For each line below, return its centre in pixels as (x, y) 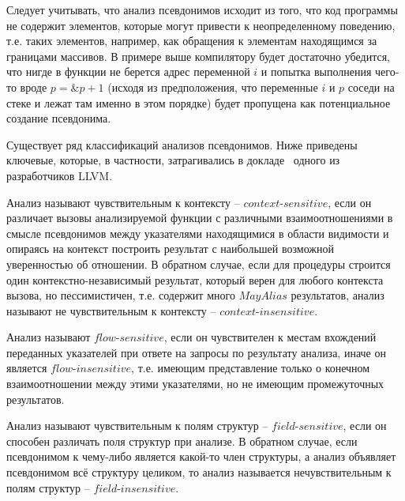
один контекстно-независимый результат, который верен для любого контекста (195, 279)
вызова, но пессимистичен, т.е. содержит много (121, 295)
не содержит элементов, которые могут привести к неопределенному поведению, (201, 25)
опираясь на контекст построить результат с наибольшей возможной (170, 249)
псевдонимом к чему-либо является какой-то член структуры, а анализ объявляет (201, 456)
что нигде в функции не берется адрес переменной (128, 72)
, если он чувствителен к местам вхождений (270, 337)
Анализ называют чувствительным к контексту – (123, 202)
